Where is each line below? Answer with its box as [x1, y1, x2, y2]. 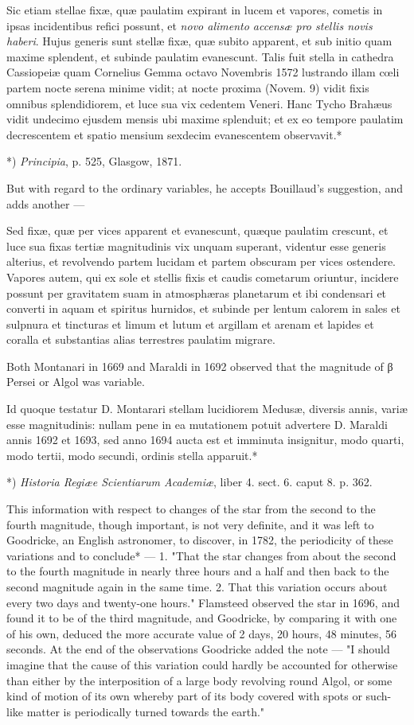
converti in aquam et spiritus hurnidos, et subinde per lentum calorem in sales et [6, 300, 400, 317]
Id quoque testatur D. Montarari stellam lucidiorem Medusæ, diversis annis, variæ [6, 400, 408, 417]
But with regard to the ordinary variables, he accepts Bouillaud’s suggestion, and [6, 179, 403, 196]
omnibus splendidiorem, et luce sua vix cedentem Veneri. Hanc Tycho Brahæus [6, 95, 393, 111]
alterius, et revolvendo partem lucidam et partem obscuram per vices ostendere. [6, 253, 396, 270]
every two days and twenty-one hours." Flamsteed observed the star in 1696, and [6, 594, 400, 610]
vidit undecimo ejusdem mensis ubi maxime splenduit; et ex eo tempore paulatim [6, 111, 404, 127]
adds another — [6, 195, 85, 212]
